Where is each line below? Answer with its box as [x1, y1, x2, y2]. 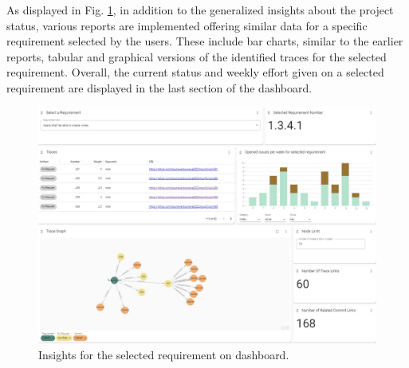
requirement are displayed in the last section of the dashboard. [6, 79, 313, 96]
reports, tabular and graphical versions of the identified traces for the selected [6, 48, 387, 65]
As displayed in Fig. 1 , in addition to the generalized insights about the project [6, 2, 394, 18]
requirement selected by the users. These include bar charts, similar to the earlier [6, 33, 403, 49]
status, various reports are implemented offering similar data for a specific [6, 17, 368, 33]
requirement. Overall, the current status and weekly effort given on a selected [6, 64, 384, 80]
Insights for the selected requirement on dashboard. [38, 346, 289, 363]
